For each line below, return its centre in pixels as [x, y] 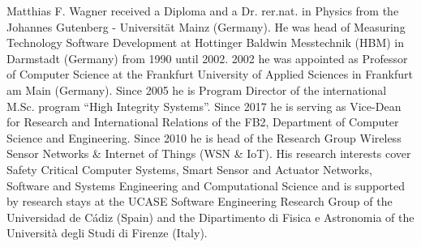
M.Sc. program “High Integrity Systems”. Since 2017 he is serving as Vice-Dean [204, 106]
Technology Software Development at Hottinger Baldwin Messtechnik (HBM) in [206, 43]
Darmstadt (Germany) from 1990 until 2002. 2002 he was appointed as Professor [207, 58]
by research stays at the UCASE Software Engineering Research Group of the [200, 201]
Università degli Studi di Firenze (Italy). [107, 233]
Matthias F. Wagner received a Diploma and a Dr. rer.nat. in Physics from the [203, 11]
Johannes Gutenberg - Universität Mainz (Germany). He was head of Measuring [206, 26]
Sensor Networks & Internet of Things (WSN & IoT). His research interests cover [209, 153]
